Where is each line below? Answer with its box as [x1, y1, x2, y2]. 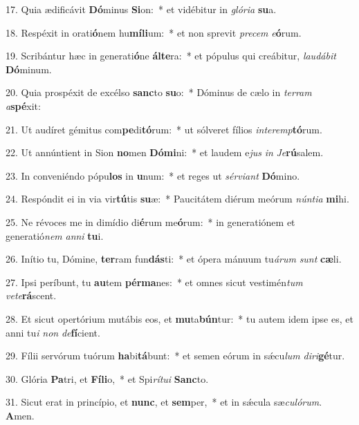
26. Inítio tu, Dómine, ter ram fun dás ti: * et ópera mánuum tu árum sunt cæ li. [6, 252, 342, 266]
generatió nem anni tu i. [6, 228, 104, 243]
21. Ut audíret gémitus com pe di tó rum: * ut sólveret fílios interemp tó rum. [6, 122, 322, 136]
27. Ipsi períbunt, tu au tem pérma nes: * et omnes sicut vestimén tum [6, 274, 303, 289]
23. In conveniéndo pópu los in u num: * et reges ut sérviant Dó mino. [6, 168, 300, 182]
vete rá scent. [6, 288, 57, 303]
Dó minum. [6, 62, 52, 76]
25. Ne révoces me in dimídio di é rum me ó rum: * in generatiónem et [6, 214, 295, 229]
